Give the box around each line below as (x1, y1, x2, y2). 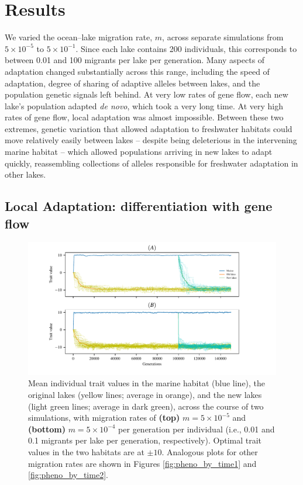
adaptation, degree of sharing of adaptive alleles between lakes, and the (5, 77, 260, 89)
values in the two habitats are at (28, 445, 144, 458)
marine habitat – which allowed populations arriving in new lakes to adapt (5, 145, 273, 158)
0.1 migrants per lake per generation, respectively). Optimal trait (28, 434, 262, 446)
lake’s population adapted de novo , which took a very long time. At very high (5, 99, 283, 112)
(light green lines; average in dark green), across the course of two (28, 400, 264, 412)
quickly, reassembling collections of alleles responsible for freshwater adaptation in (5, 157, 298, 169)
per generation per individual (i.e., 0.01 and (118, 422, 275, 435)
